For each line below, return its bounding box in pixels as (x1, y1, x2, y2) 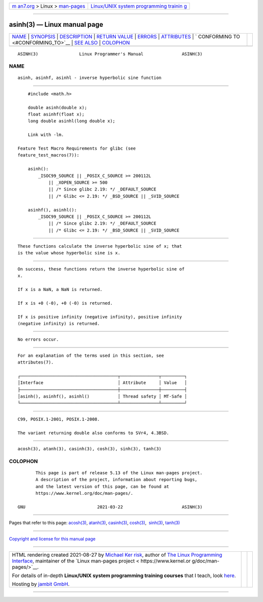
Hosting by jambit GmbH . (12, 581, 70, 587)
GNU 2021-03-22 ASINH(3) (18, 504, 203, 509)
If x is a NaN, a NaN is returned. (18, 287, 103, 292)
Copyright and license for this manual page (9, 536, 96, 542)
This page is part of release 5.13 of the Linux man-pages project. (36, 470, 203, 475)
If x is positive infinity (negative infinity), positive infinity (18, 314, 182, 319)
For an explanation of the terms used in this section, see (18, 352, 164, 358)
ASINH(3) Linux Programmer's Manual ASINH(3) (18, 51, 203, 57)
